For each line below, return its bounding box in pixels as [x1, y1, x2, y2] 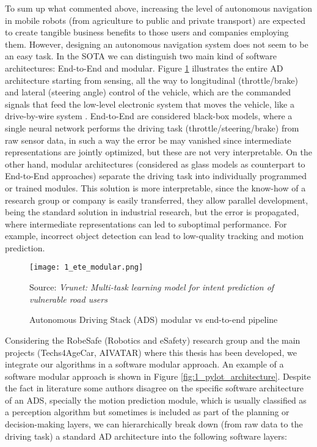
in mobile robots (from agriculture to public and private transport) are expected [5, 13, 306, 26]
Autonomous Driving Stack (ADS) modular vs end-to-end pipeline [29, 313, 278, 326]
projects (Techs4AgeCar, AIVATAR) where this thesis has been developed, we [5, 345, 297, 358]
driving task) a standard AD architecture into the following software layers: [5, 429, 287, 442]
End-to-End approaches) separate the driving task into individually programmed [5, 169, 307, 182]
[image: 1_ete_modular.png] [29, 263, 144, 272]
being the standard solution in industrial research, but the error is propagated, [5, 205, 299, 218]
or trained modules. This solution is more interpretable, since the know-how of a [5, 181, 306, 194]
